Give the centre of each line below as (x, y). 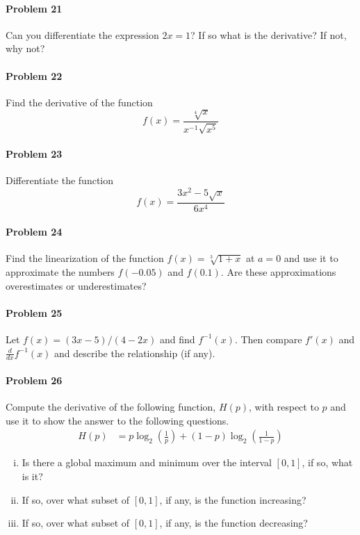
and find (177, 339)
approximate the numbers (60, 272)
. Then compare (268, 339)
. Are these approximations (278, 272)
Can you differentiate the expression (82, 34)
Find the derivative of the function (79, 102)
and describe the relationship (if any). (135, 353)
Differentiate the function (60, 180)
